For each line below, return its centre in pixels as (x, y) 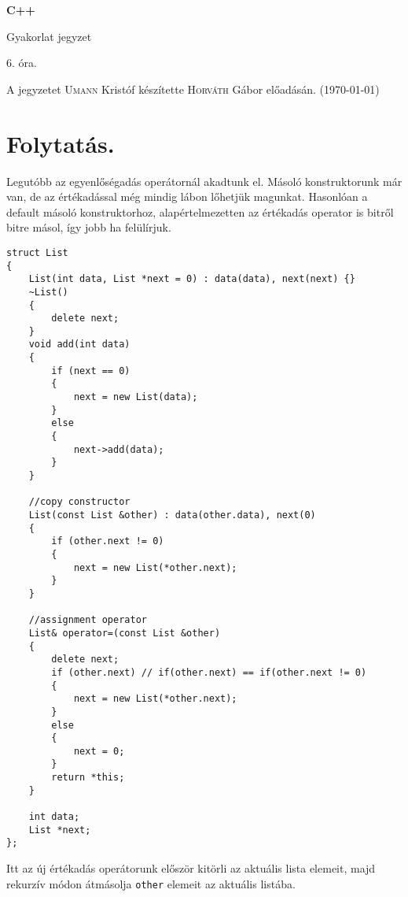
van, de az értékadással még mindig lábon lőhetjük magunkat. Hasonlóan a (187, 196)
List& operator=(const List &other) (125, 633)
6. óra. (22, 63)
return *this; (88, 778)
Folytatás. (61, 143)
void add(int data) (79, 345)
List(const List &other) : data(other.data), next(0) (172, 515)
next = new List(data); (136, 397)
